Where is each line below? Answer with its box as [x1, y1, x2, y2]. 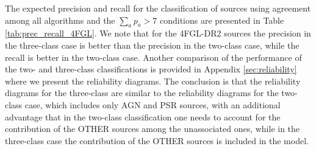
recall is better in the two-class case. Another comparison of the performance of [5, 50, 302, 63]
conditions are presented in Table [159, 13, 284, 26]
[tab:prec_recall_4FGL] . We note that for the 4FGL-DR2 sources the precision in [5, 27, 311, 40]
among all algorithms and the [5, 13, 115, 26]
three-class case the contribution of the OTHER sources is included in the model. [5, 134, 309, 147]
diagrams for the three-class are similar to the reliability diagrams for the [5, 86, 279, 99]
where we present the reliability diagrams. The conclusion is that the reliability [5, 74, 301, 87]
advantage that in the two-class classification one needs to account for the [5, 110, 281, 123]
